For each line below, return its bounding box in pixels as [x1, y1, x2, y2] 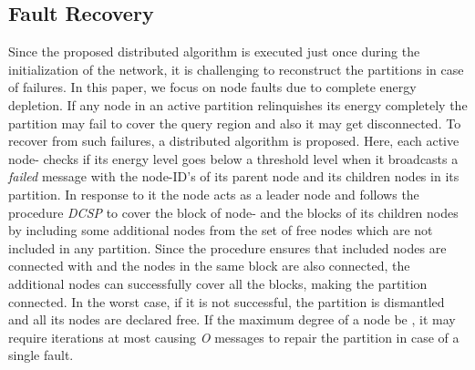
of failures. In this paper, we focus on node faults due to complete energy [8, 77, 417, 97]
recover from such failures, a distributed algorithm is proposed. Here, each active [8, 131, 460, 150]
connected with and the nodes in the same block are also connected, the [8, 256, 410, 275]
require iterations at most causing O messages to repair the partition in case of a [8, 327, 460, 346]
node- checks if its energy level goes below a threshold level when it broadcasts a [8, 149, 459, 168]
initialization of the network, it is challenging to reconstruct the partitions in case [8, 59, 464, 78]
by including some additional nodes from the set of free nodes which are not [8, 221, 433, 240]
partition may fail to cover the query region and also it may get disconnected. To [8, 113, 461, 132]
